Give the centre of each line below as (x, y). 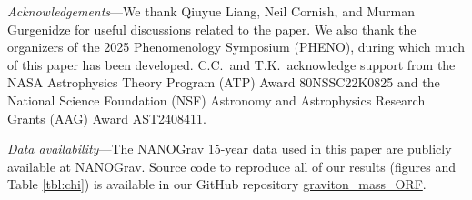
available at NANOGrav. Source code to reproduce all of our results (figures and (231, 166)
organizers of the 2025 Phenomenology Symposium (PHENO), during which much (236, 47)
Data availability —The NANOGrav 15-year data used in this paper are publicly (230, 149)
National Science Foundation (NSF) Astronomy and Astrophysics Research (216, 100)
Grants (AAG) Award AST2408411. (107, 118)
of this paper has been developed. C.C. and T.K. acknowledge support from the (231, 64)
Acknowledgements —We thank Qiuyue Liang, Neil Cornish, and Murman (211, 11)
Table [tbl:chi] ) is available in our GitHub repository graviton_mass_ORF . (217, 184)
